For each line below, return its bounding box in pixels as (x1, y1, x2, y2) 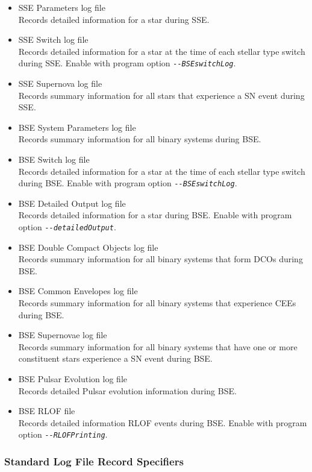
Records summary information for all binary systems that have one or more (18, 340, 298, 353)
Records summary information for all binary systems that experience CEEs (18, 297, 296, 309)
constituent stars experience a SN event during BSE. (18, 352, 213, 365)
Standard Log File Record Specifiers (4, 453, 184, 468)
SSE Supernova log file (18, 77, 102, 90)
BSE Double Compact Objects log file (18, 241, 158, 253)
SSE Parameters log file (18, 1, 105, 13)
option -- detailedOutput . (18, 221, 116, 233)
